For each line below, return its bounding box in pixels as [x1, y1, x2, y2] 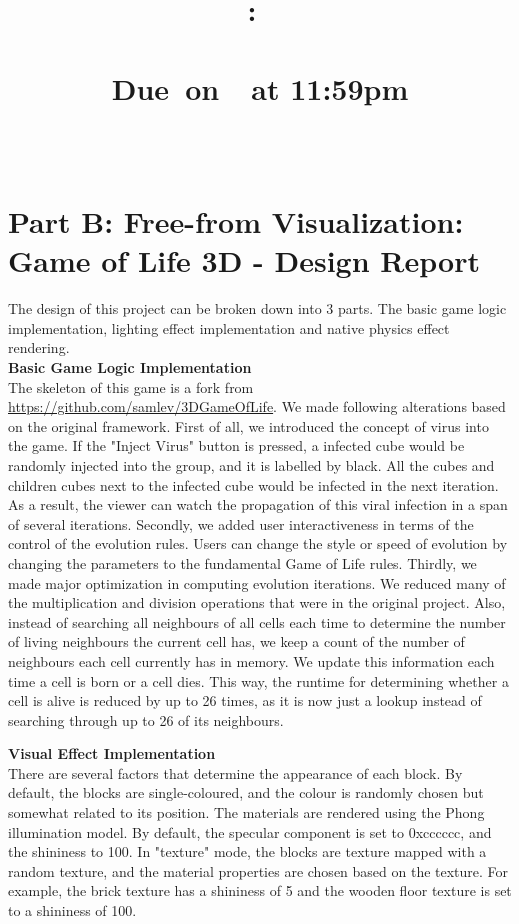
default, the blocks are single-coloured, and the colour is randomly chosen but [8, 782, 484, 803]
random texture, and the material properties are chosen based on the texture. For [8, 860, 509, 881]
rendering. [8, 337, 70, 358]
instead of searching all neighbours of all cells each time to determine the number [8, 611, 506, 632]
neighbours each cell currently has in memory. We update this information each [8, 650, 495, 671]
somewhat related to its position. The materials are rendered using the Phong [8, 802, 485, 823]
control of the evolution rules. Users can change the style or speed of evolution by [8, 533, 508, 554]
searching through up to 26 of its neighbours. [8, 709, 284, 730]
